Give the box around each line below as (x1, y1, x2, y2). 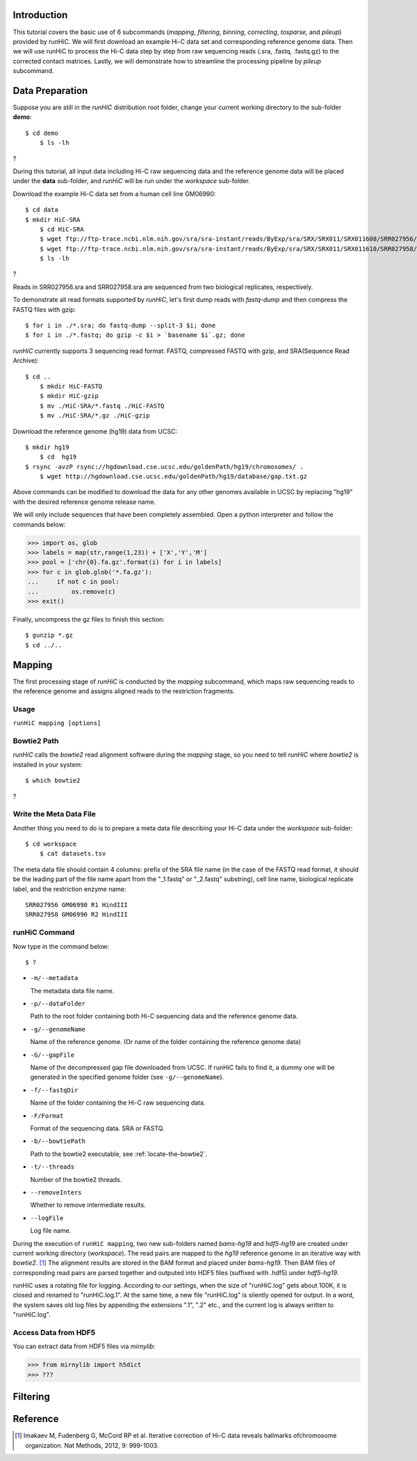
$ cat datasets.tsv (39, 850, 106, 858)
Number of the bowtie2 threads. (30, 1175, 122, 1183)
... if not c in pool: (27, 578, 120, 586)
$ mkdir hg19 (25, 443, 69, 451)
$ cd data (25, 206, 58, 214)
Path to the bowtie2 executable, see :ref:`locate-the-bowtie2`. (30, 1149, 208, 1158)
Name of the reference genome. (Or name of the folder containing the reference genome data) (30, 1038, 302, 1046)
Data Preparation (13, 84, 88, 97)
